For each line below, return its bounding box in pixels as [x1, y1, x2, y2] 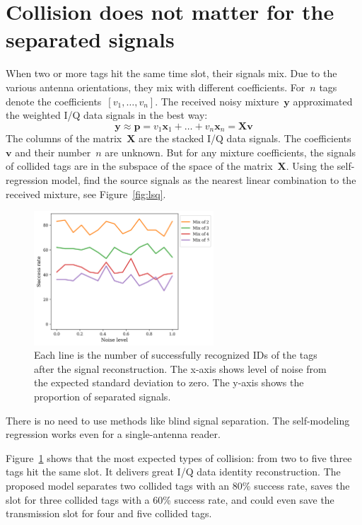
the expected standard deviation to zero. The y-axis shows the [34, 375, 304, 390]
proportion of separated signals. [34, 389, 171, 404]
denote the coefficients [6, 93, 102, 108]
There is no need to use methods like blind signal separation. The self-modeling [6, 412, 350, 427]
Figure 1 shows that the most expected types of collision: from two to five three [6, 450, 352, 465]
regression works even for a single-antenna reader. [6, 427, 221, 442]
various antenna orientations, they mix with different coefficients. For [6, 79, 305, 94]
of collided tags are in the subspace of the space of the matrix [6, 158, 273, 173]
